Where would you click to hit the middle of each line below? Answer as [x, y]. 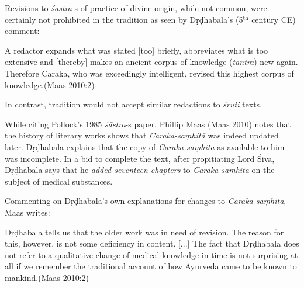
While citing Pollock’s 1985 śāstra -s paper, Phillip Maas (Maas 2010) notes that [148, 124]
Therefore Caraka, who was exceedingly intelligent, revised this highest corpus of [149, 73]
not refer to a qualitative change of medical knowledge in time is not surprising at [151, 254]
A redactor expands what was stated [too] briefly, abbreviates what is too [137, 50]
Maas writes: [27, 212]
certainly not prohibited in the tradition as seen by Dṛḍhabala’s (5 [124, 19]
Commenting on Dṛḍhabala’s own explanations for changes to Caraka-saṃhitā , [146, 201]
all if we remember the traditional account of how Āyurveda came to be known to [151, 266]
